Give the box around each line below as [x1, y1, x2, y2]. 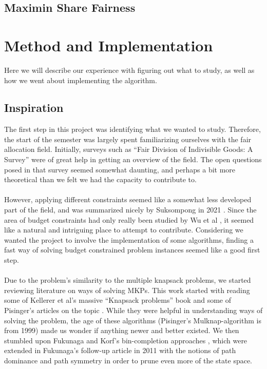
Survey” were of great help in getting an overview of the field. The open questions [4, 154, 262, 165]
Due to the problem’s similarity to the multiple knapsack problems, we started [4, 275, 251, 285]
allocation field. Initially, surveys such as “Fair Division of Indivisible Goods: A [4, 144, 253, 154]
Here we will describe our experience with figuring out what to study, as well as [4, 64, 255, 75]
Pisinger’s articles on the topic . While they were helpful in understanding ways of [4, 304, 263, 315]
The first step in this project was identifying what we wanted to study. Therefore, [4, 124, 261, 134]
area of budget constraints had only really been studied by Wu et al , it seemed [4, 214, 254, 225]
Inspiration [4, 100, 64, 115]
